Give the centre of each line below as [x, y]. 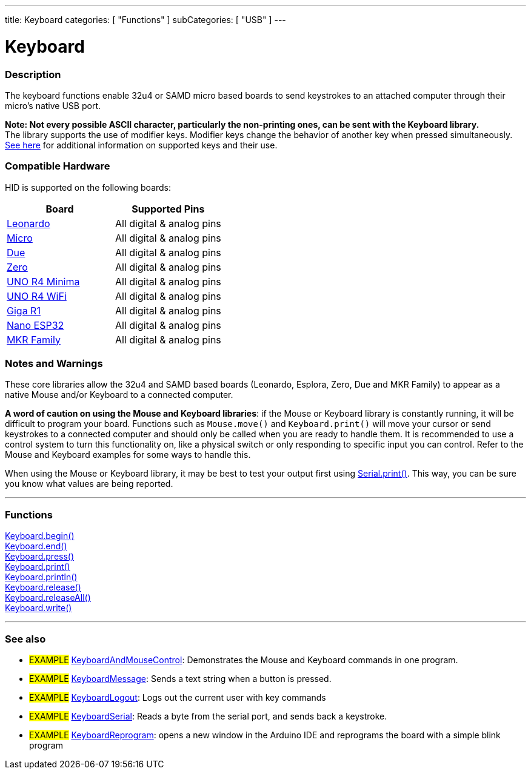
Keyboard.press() [40, 557]
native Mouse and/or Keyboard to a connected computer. [119, 395]
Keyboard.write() [38, 608]
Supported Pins [168, 209]
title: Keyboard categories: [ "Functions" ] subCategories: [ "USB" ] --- [145, 20]
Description [33, 74]
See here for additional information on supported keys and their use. [141, 145]
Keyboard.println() [41, 577]
